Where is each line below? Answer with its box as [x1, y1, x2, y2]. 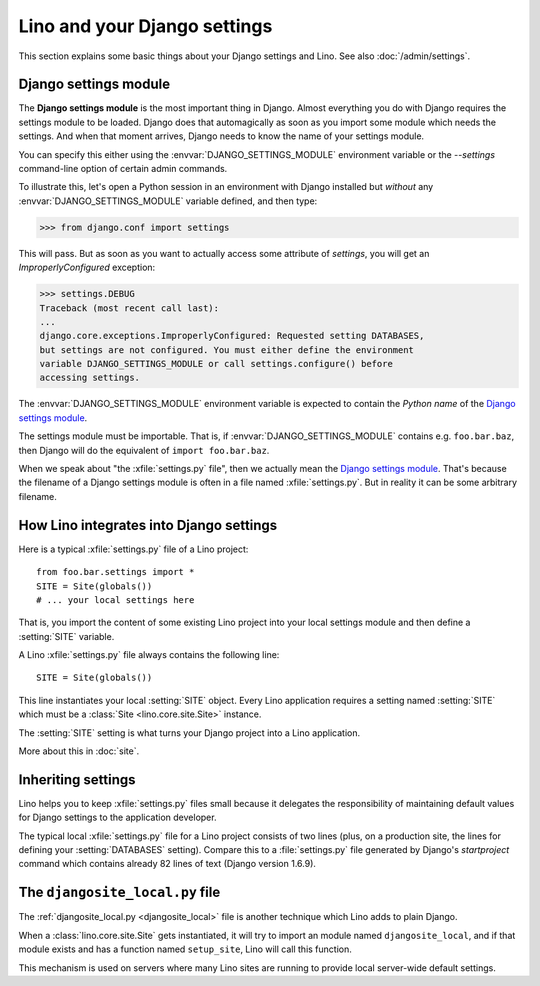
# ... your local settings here [36, 594, 195, 605]
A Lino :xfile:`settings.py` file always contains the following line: [18, 649, 280, 661]
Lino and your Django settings [18, 15, 273, 37]
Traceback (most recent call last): [39, 302, 220, 314]
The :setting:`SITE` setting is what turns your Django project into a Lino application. [18, 726, 360, 739]
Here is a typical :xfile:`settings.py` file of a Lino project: [18, 543, 249, 555]
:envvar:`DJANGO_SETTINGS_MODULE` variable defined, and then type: [18, 195, 318, 207]
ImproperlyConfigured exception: [18, 261, 156, 274]
